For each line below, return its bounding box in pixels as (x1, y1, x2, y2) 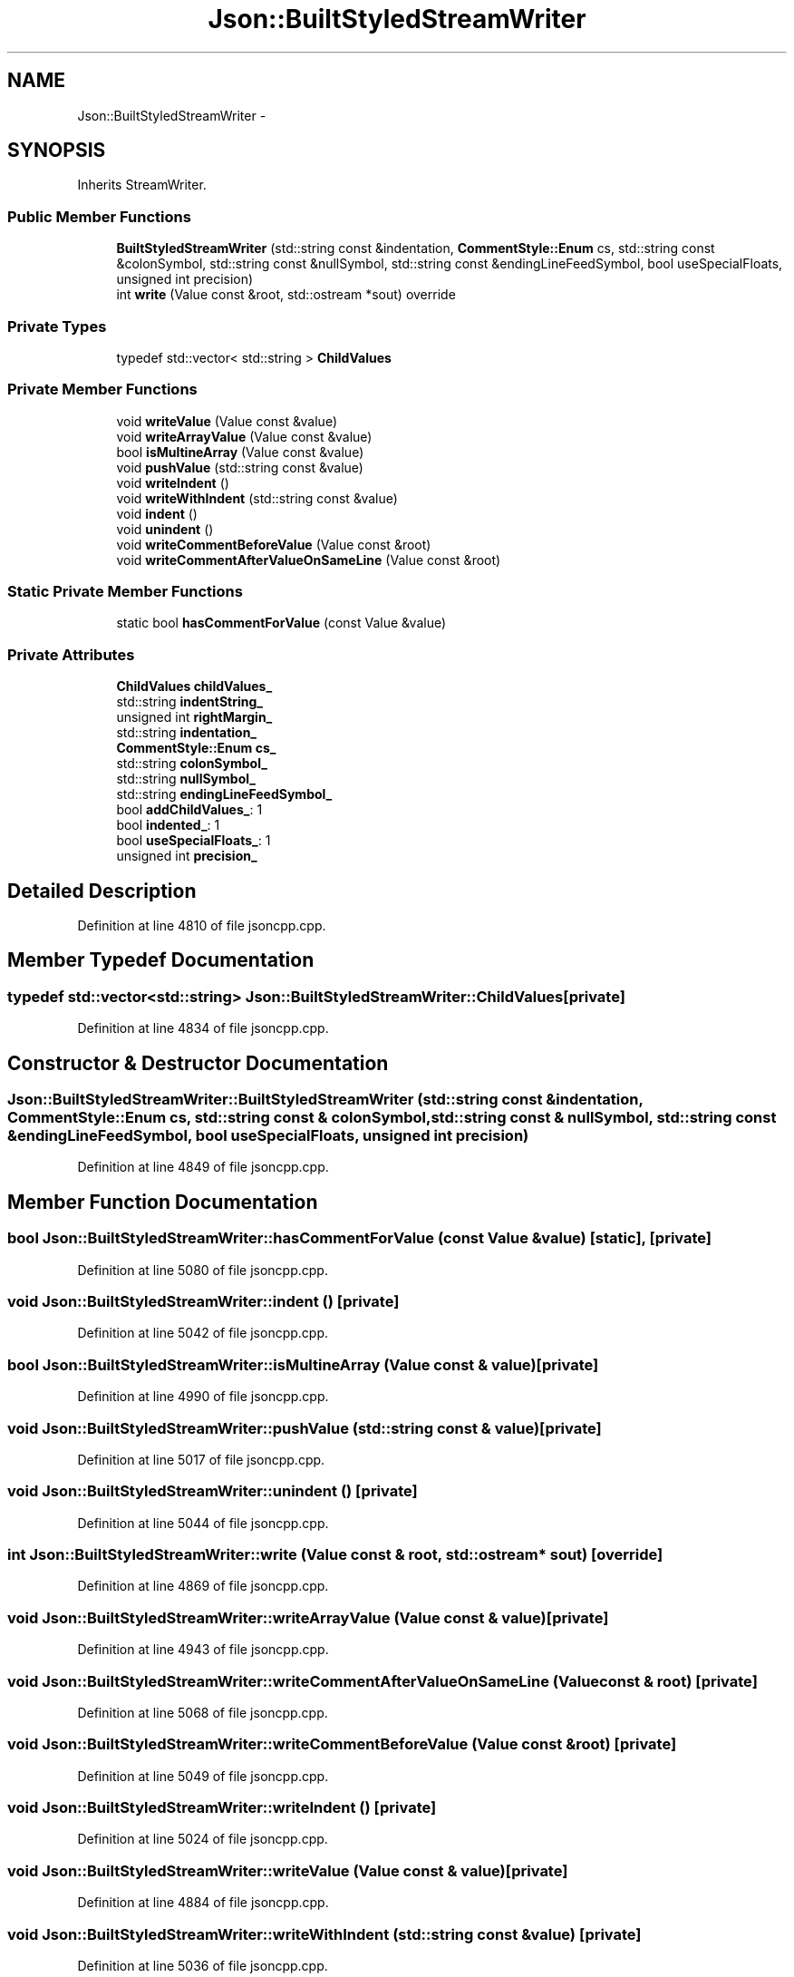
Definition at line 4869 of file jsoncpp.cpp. (77, 1578, 329, 1594)
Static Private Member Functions (7, 582, 243, 601)
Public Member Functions (7, 207, 191, 226)
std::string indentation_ (116, 725, 257, 741)
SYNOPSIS (7, 139, 106, 162)
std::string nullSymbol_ (116, 771, 256, 787)
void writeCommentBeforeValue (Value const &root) (116, 536, 431, 552)
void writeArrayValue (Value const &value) (116, 428, 373, 444)
